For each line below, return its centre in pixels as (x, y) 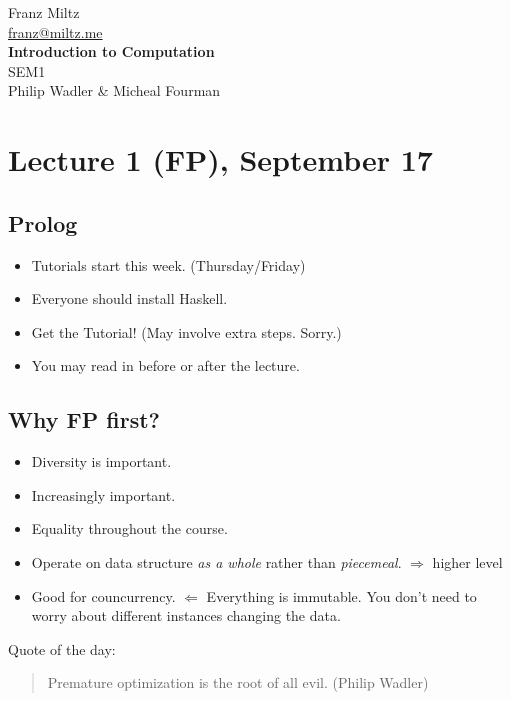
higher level (467, 561)
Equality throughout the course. (129, 528)
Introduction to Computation (111, 51)
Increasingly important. (103, 494)
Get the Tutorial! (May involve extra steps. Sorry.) (186, 331)
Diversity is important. (101, 461)
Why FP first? (84, 419)
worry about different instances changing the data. (186, 615)
